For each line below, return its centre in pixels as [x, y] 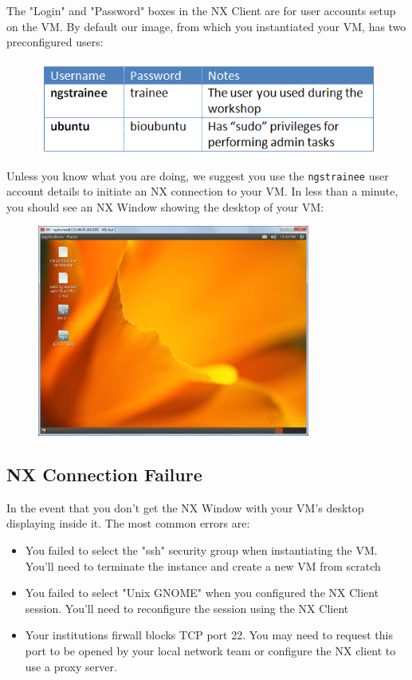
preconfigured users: [55, 42]
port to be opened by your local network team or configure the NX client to [210, 650]
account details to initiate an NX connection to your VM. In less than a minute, [202, 191]
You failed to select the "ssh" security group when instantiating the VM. [201, 550]
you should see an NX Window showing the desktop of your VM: [165, 206]
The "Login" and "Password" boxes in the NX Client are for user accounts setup [201, 10]
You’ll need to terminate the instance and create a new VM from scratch [203, 565]
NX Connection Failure [104, 474]
